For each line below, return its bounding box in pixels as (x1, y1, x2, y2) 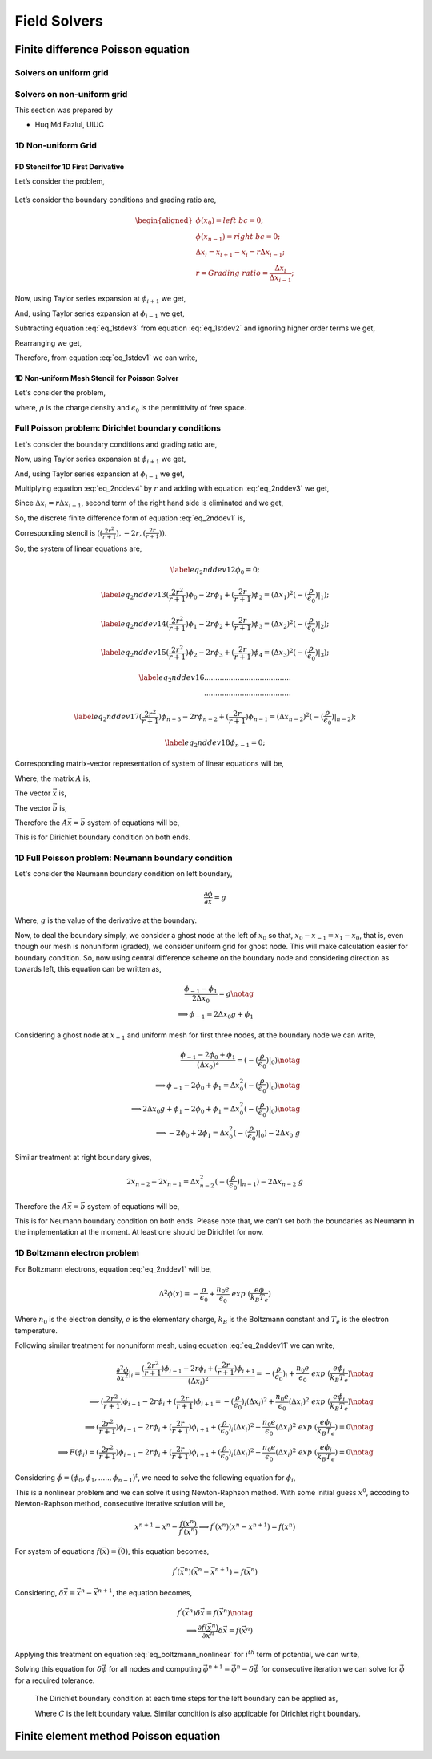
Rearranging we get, (14, 338, 82, 348)
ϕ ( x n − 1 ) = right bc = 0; (195, 232, 281, 243)
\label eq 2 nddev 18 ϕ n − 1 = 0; (164, 738, 266, 749)
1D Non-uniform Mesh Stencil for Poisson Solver (14, 373, 179, 382)
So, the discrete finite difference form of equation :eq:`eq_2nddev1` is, (14, 513, 246, 523)
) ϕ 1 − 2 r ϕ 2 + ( (185, 619, 235, 630)
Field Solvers (14, 12, 103, 30)
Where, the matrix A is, (14, 774, 91, 783)
